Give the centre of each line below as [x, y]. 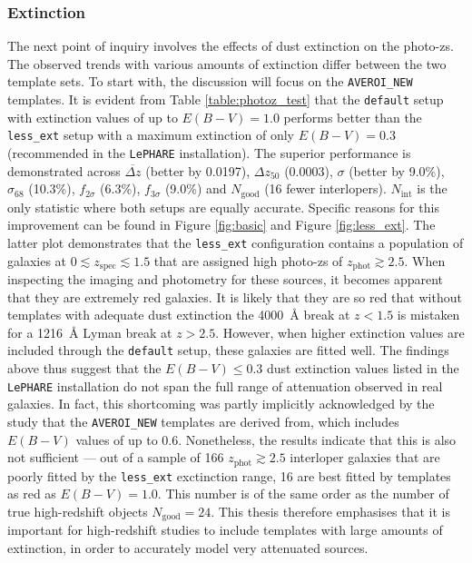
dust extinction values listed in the [363, 368]
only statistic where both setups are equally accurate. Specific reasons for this [223, 207]
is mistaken [428, 315]
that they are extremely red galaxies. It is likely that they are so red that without [235, 296]
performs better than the [353, 117]
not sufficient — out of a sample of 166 [116, 457]
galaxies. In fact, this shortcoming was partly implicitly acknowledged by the [221, 404]
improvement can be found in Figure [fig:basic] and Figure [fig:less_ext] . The [221, 225]
